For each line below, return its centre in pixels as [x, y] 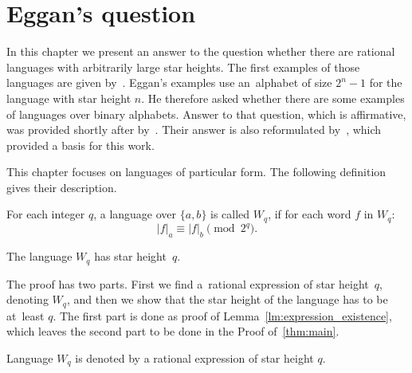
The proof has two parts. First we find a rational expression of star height [188, 283]
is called [230, 214]
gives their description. [62, 187]
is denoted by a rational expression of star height [194, 357]
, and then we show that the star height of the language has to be [227, 299]
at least [26, 315]
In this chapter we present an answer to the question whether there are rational [201, 51]
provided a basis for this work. [80, 145]
